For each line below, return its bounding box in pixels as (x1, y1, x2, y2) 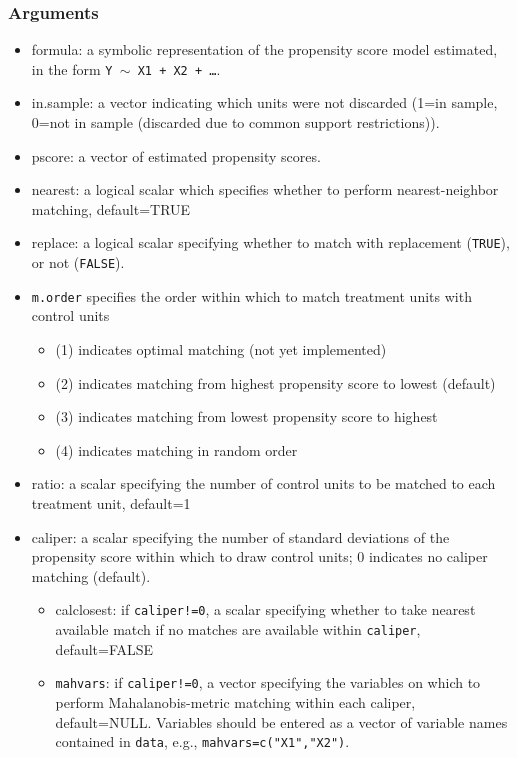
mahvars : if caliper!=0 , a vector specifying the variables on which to (55, 672, 481, 693)
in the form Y (31, 58, 113, 79)
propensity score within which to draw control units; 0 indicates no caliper (31, 546, 488, 567)
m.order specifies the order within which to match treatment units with (31, 285, 472, 306)
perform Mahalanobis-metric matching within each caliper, (55, 691, 416, 712)
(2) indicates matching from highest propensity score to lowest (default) (55, 372, 496, 393)
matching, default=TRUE (31, 198, 191, 219)
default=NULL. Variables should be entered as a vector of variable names (55, 711, 508, 732)
